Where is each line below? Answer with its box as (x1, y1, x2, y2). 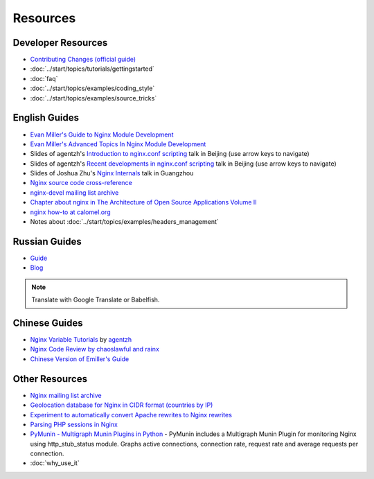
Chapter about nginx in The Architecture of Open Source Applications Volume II (30, 198, 257, 207)
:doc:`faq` (30, 74, 58, 82)
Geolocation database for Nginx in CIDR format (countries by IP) (30, 401, 213, 409)
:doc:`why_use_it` (30, 459, 80, 467)
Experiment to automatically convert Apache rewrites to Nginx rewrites (30, 410, 232, 419)
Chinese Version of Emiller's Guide (30, 354, 130, 363)
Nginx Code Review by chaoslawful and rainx (30, 345, 159, 354)
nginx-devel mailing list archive (30, 188, 119, 197)
